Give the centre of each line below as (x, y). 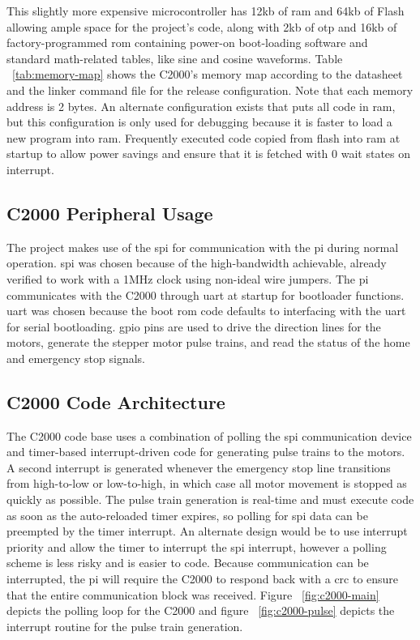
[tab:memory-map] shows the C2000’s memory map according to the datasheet (208, 74)
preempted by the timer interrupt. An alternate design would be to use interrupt (207, 531)
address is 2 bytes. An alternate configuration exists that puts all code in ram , (201, 106)
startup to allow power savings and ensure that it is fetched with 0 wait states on (209, 154)
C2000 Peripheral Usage (110, 213)
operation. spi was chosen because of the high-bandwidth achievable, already (197, 263)
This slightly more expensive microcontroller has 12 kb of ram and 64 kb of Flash (206, 11)
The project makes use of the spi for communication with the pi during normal (203, 247)
